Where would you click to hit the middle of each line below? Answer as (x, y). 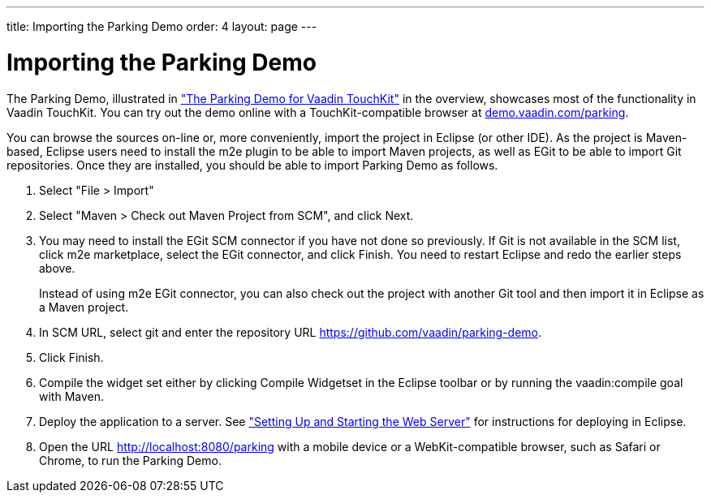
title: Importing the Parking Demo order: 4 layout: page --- (162, 26)
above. (57, 268)
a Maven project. (84, 307)
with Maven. (72, 396)
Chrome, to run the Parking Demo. (130, 460)
